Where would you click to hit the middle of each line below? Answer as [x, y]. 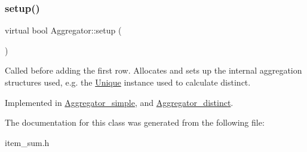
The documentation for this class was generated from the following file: [135, 122]
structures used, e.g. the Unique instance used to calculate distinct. [128, 82]
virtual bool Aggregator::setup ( [63, 30]
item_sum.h [27, 142]
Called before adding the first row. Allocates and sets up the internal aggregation [153, 70]
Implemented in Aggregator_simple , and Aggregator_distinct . [119, 102]
